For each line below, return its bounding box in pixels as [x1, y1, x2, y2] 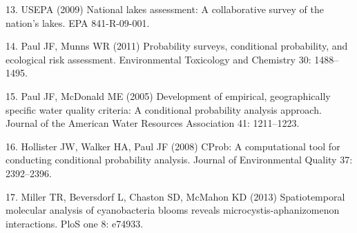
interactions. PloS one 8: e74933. [6, 216, 144, 230]
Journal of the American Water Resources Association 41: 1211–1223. [6, 116, 300, 130]
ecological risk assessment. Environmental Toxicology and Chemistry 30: [6, 52, 311, 66]
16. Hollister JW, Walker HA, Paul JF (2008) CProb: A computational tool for [6, 139, 340, 153]
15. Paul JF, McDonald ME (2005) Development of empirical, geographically [6, 88, 331, 103]
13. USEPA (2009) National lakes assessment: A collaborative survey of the [6, 2, 324, 16]
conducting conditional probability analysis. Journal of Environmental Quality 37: [6, 152, 353, 167]
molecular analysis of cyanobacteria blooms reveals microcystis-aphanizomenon [6, 203, 340, 217]
